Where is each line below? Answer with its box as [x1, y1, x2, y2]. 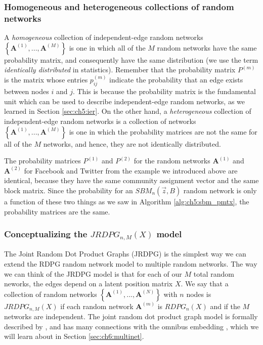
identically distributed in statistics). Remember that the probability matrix [4, 64, 236, 75]
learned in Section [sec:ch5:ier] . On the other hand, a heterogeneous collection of [4, 106, 251, 116]
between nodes [4, 86, 49, 97]
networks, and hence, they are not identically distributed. [43, 138, 221, 149]
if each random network [60, 300, 134, 311]
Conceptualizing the [4, 228, 87, 240]
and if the [210, 300, 240, 311]
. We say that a [181, 278, 229, 289]
